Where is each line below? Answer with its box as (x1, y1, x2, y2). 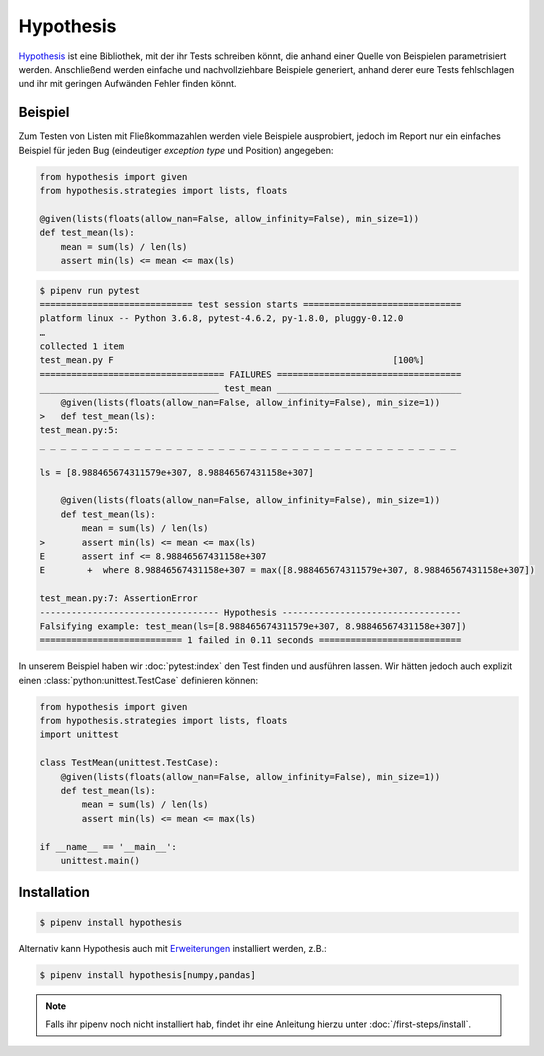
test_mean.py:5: (39, 425, 120, 436)
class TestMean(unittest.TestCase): (39, 757, 220, 769)
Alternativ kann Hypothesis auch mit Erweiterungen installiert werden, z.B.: (18, 942, 327, 954)
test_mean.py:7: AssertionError (39, 593, 199, 604)
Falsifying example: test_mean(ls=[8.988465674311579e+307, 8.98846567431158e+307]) (39, 620, 467, 632)
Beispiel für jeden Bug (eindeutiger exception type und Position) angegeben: (18, 144, 334, 156)
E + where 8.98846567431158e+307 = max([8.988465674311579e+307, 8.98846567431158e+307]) (39, 565, 535, 576)
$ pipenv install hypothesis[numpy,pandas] (39, 969, 257, 980)
